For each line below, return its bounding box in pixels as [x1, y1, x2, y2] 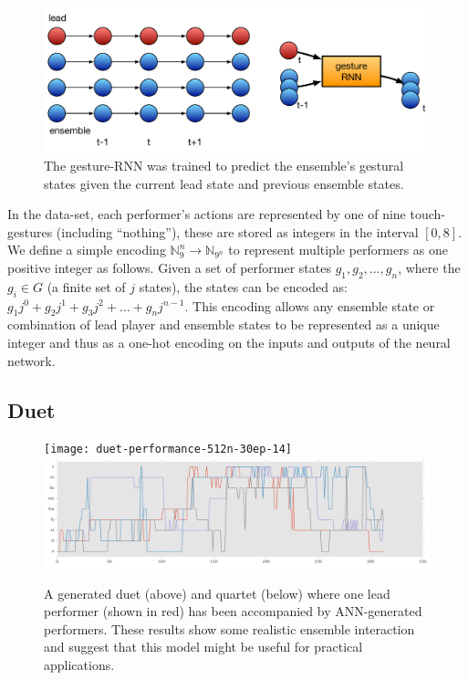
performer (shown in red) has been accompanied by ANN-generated [44, 602, 422, 621]
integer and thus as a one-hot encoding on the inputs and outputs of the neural [7, 332, 451, 351]
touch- [410, 204, 446, 224]
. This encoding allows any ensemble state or [184, 296, 435, 315]
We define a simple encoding [7, 240, 166, 259]
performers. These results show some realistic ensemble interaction [44, 619, 415, 638]
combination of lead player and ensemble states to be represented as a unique [7, 315, 440, 334]
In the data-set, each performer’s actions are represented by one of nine [7, 204, 406, 224]
